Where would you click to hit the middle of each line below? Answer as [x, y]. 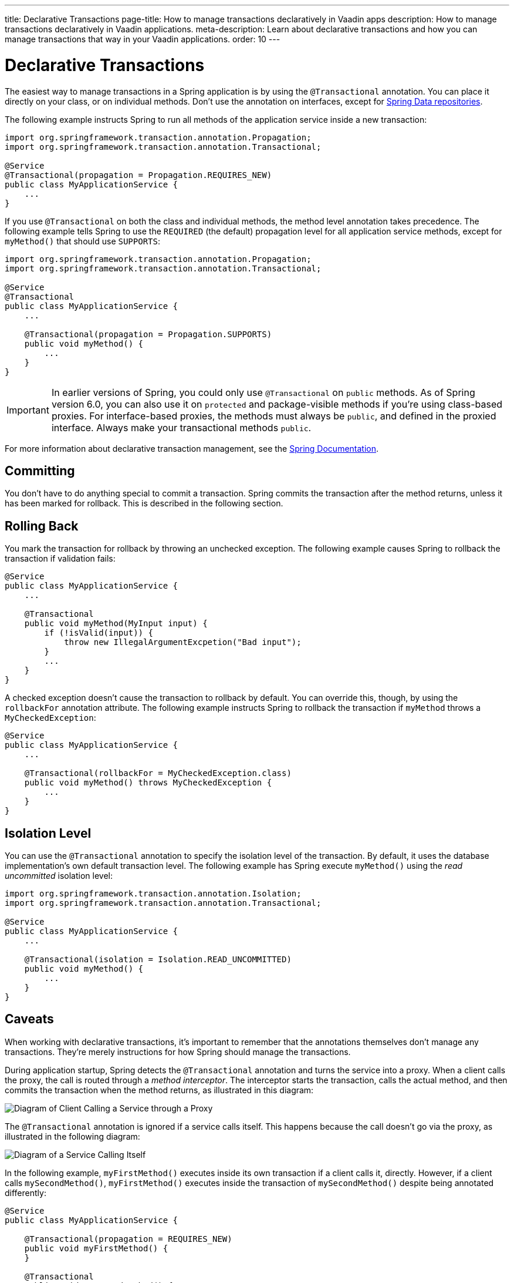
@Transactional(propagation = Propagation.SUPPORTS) [148, 334]
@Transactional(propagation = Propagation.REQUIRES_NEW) [138, 175]
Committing [40, 471]
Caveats [29, 1019]
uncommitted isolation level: [59, 876]
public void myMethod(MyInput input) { [116, 624]
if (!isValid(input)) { [99, 633]
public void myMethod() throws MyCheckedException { [148, 783]
